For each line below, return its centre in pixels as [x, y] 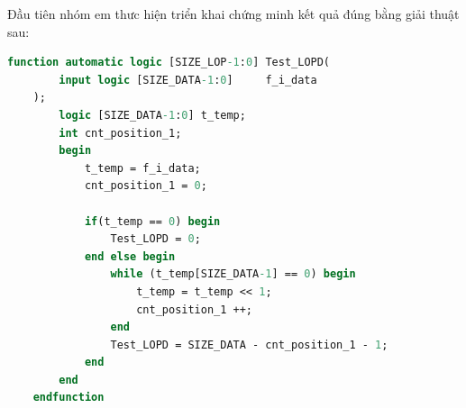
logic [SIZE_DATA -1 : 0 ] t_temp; [152, 115]
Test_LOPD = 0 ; [155, 239]
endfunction [69, 398]
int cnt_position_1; [120, 133]
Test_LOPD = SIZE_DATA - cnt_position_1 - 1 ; [249, 345]
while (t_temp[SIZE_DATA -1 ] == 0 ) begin [233, 274]
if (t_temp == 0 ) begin [152, 221]
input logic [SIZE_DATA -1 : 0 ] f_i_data [188, 80]
